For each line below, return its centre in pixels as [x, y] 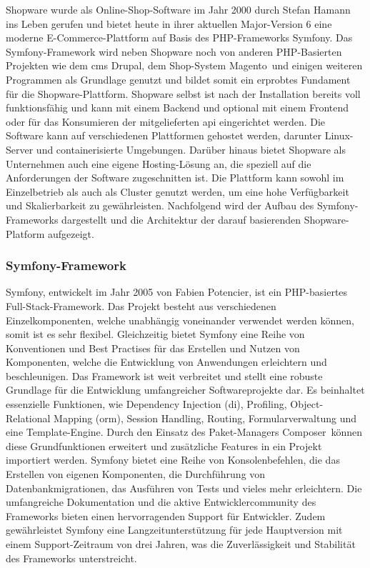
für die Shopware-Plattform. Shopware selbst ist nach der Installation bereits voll [183, 93]
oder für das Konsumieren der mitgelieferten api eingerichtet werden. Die [166, 121]
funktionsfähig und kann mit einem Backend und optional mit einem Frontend [177, 108]
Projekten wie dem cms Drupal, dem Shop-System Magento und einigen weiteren [184, 65]
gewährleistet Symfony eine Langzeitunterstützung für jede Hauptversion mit [174, 530]
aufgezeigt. [71, 233]
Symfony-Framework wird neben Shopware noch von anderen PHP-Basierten [174, 51]
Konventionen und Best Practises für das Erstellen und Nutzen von [153, 348]
